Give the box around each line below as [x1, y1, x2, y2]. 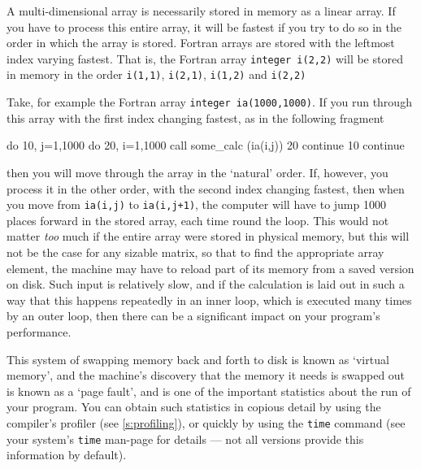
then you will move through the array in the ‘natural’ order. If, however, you [7, 163, 388, 180]
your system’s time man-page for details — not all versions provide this [7, 430, 364, 447]
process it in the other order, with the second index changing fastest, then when [7, 180, 405, 197]
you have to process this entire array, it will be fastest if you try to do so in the [7, 18, 401, 35]
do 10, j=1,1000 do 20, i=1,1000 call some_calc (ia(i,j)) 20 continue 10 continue [7, 137, 405, 154]
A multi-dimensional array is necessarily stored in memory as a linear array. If [7, 2, 396, 19]
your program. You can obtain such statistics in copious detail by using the [7, 398, 381, 415]
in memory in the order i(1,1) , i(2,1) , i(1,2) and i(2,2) [7, 66, 306, 83]
